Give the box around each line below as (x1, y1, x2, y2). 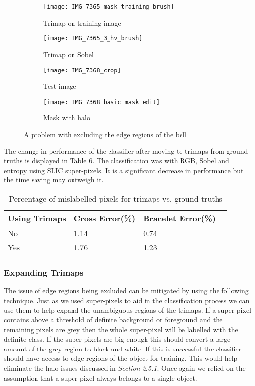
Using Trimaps (8, 212, 66, 224)
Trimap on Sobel (43, 49, 94, 59)
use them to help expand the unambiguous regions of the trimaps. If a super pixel (4, 305, 252, 315)
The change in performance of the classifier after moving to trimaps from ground (4, 145, 248, 156)
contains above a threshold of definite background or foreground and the (4, 314, 223, 324)
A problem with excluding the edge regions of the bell (24, 129, 186, 139)
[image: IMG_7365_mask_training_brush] (43, 3, 174, 10)
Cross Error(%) (73, 212, 136, 224)
